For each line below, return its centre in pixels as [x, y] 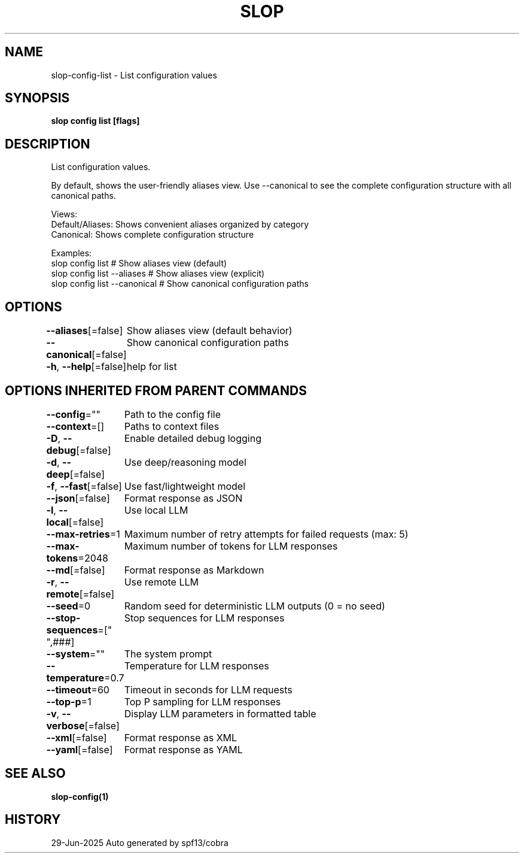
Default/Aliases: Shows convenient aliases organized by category [180, 225]
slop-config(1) [80, 796]
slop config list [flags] [95, 121]
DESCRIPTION [48, 144]
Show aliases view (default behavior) [209, 331]
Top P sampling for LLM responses [202, 701]
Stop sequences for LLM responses [204, 618]
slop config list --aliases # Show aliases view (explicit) [158, 274]
